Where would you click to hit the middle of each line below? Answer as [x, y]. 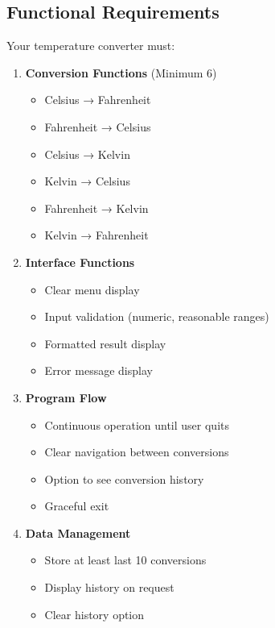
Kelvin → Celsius [87, 181]
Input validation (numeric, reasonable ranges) [157, 316]
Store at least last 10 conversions [125, 560]
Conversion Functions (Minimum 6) [121, 72]
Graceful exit [77, 506]
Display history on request [109, 587]
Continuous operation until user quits [137, 424]
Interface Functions [80, 262]
